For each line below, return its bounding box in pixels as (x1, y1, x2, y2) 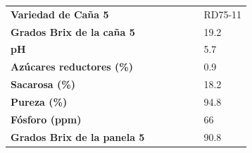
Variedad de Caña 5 (11, 6, 109, 21)
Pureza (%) (11, 94, 68, 109)
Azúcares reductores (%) (11, 59, 134, 74)
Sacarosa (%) (11, 77, 75, 92)
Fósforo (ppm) (11, 111, 82, 126)
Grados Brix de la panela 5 (11, 129, 145, 144)
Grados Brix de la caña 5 (11, 24, 135, 39)
